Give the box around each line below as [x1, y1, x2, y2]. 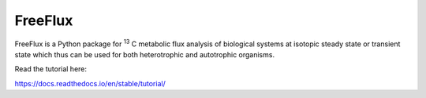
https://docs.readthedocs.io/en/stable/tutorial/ [14, 78, 166, 88]
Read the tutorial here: [14, 64, 87, 74]
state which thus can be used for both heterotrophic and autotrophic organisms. [14, 49, 275, 59]
